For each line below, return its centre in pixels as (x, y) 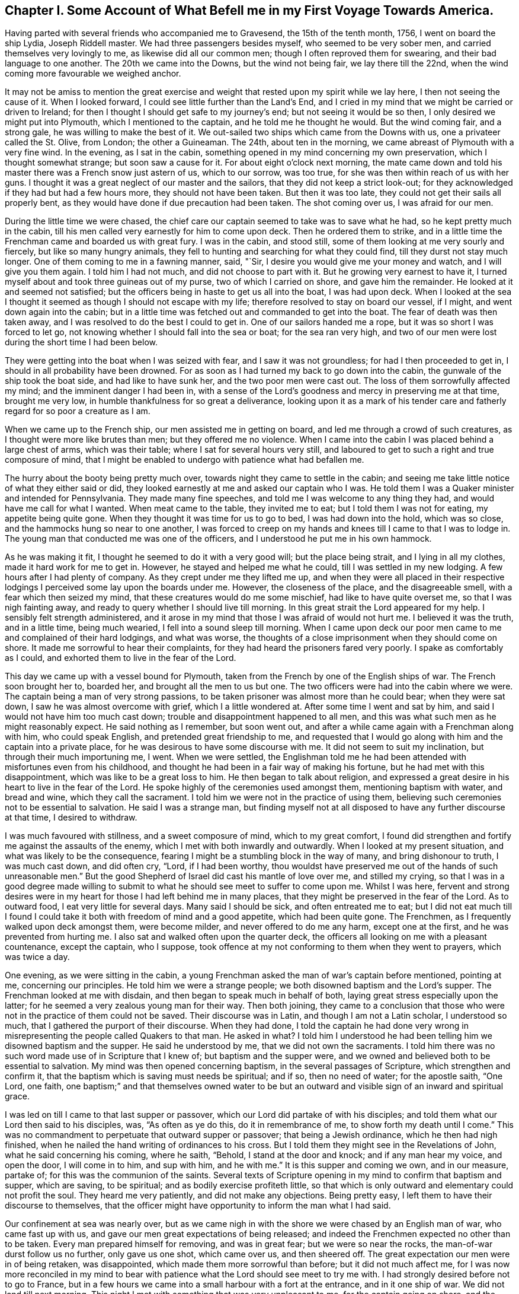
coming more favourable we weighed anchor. (93, 74)
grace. (17, 1096)
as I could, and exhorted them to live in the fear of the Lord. (121, 658)
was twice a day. (37, 957)
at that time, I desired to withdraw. (71, 818)
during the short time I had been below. (81, 342)
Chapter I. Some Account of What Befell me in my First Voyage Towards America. (249, 10)
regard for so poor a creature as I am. (78, 411)
